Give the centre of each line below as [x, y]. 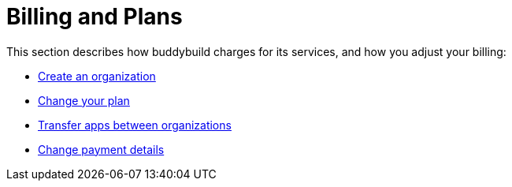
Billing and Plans [95, 17]
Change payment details [101, 149]
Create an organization [97, 76]
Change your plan [84, 100]
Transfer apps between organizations [135, 125]
